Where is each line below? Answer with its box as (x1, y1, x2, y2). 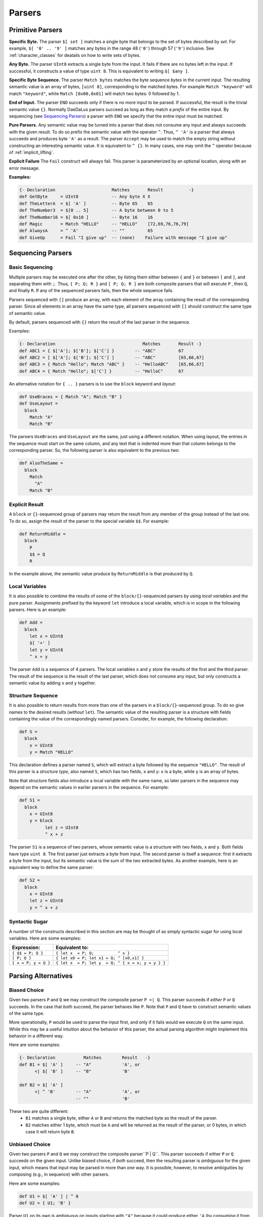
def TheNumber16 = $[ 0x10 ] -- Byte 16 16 (19, 214, 153, 220)
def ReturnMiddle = (19, 531, 66, 536)
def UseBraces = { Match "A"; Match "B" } (19, 394, 122, 399)
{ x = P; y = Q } (12, 960, 51, 966)
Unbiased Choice (9, 1141, 51, 1147)
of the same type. (9, 1010, 45, 1016)
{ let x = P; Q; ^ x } (56, 951, 130, 956)
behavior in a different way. (9, 1033, 64, 1039)
